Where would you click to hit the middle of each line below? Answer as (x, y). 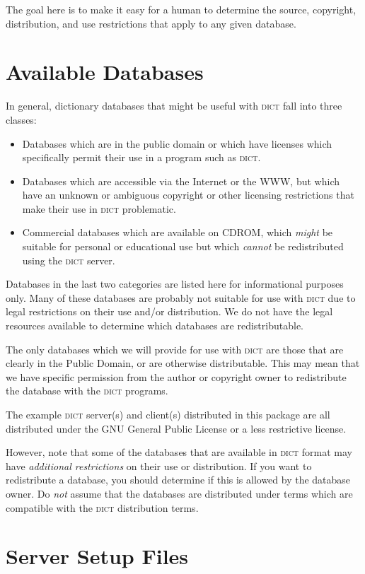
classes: (21, 119)
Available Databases (105, 72)
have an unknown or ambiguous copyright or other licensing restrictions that (188, 195)
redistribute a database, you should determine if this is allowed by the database (178, 480)
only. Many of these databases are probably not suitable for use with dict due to (181, 297)
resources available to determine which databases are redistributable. (155, 326)
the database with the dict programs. (87, 391)
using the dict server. (69, 260)
